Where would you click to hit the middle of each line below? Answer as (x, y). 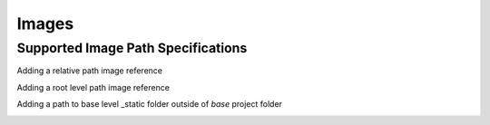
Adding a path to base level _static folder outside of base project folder (150, 104)
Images (45, 24)
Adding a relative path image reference (90, 71)
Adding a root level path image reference (93, 87)
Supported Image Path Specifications (132, 48)
